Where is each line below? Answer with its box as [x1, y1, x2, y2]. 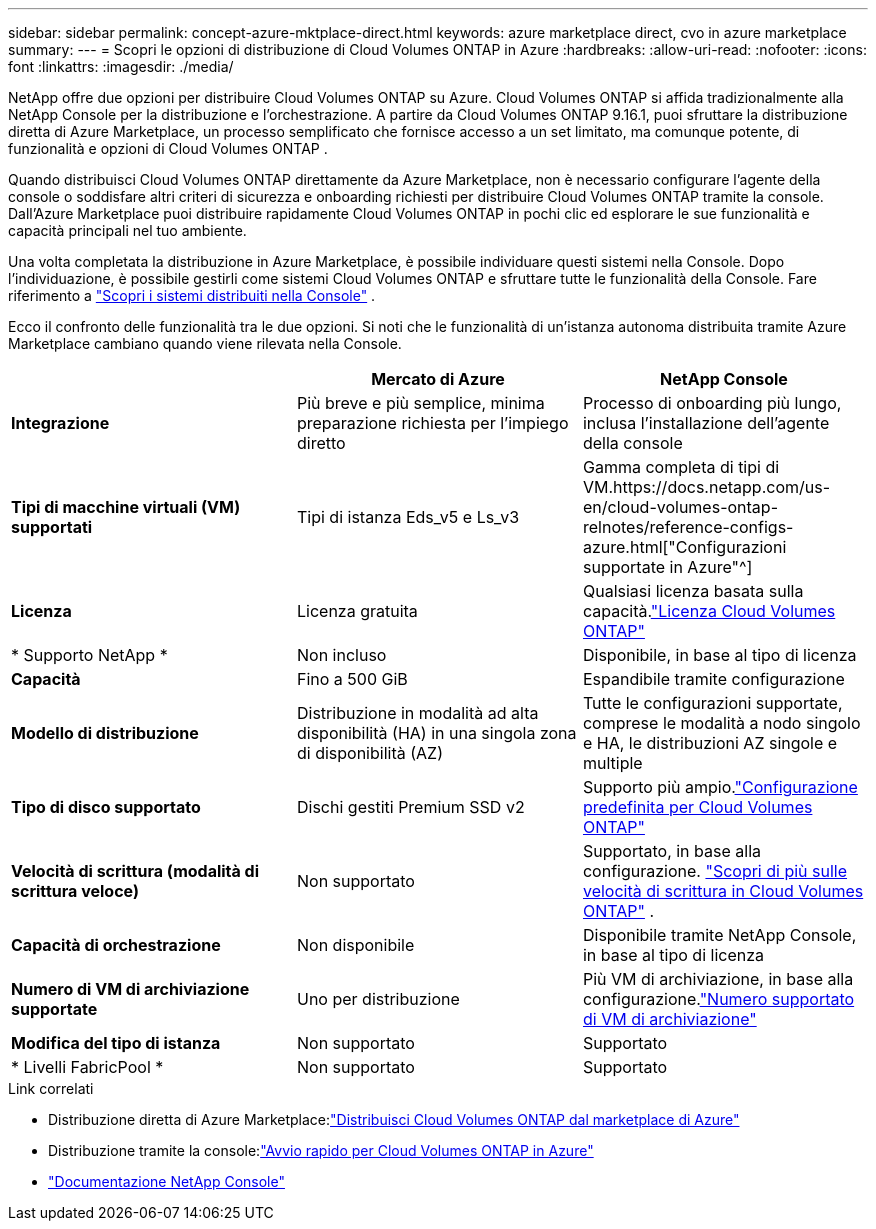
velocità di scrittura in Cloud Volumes [582, 881, 864, 901]
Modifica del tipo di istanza [11, 1033, 221, 1053]
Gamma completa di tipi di [582, 457, 780, 477]
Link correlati [8, 1080, 94, 1097]
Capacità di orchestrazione [11, 935, 221, 955]
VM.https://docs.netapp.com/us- [582, 477, 831, 497]
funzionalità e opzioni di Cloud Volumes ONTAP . [8, 140, 328, 157]
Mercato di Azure [371, 369, 505, 389]
